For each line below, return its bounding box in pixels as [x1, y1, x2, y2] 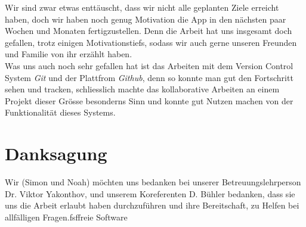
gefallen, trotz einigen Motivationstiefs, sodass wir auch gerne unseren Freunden [5, 36, 297, 48]
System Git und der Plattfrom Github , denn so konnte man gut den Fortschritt [5, 71, 293, 83]
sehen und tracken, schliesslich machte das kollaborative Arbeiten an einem [5, 83, 280, 95]
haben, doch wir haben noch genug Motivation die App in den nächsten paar [5, 13, 286, 25]
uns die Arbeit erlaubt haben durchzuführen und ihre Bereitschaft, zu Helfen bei [5, 199, 299, 212]
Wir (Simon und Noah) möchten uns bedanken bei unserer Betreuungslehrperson [5, 176, 301, 188]
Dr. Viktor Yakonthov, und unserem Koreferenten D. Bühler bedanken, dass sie [5, 187, 295, 200]
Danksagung [5, 141, 107, 166]
